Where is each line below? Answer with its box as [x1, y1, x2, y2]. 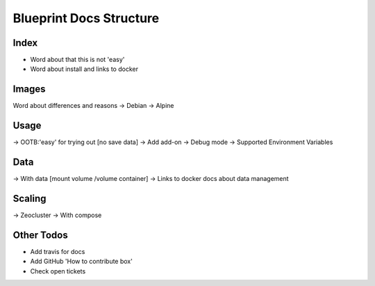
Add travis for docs [30, 247, 85, 255]
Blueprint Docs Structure [12, 10, 160, 26]
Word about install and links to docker [30, 65, 139, 73]
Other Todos [12, 229, 69, 241]
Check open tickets [30, 267, 86, 275]
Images [12, 84, 46, 95]
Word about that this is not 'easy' [30, 56, 125, 64]
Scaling [12, 192, 47, 205]
